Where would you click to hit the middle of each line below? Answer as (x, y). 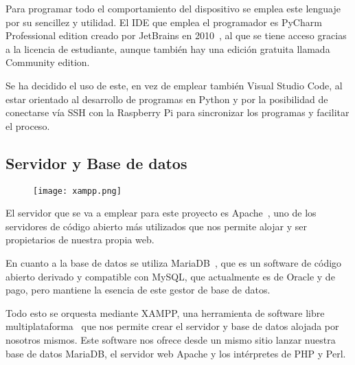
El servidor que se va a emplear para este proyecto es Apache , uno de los (161, 213)
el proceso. (28, 125)
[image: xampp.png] (77, 191)
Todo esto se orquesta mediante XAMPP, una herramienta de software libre (165, 312)
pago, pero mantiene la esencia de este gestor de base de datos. (138, 290)
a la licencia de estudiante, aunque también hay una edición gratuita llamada (168, 48)
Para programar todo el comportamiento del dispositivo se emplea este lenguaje (173, 8)
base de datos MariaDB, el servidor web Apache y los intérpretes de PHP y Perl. (176, 353)
